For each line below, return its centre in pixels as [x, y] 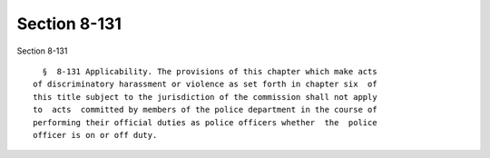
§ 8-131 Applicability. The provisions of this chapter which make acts [210, 71]
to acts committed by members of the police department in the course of [205, 110]
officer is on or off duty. [95, 135]
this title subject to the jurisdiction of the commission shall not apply [205, 97]
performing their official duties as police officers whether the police [205, 122]
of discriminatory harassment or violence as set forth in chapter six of [205, 84]
